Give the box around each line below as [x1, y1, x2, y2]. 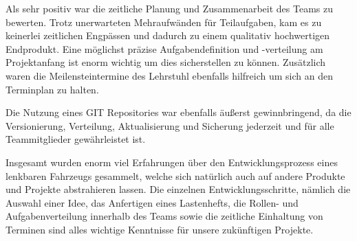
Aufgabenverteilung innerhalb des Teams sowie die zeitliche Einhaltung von [6, 209, 323, 223]
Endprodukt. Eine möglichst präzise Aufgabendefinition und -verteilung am [6, 41, 323, 56]
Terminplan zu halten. [6, 82, 99, 96]
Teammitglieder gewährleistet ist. [6, 132, 146, 146]
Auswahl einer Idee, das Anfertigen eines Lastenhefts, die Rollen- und [6, 195, 299, 209]
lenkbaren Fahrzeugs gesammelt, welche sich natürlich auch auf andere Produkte [6, 168, 345, 183]
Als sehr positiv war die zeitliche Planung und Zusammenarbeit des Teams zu [6, 1, 333, 15]
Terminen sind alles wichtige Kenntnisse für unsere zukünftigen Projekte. [6, 222, 314, 236]
